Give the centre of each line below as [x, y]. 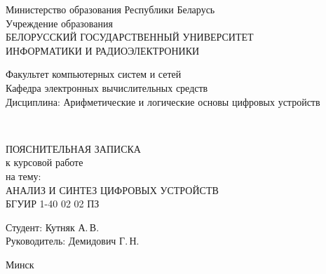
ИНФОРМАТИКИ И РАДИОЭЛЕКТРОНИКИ [103, 50]
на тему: [23, 176]
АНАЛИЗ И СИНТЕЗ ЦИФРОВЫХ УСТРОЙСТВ [112, 190]
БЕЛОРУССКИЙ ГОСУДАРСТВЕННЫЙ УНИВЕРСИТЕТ [130, 37]
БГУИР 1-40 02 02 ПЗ [53, 204]
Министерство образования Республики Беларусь [110, 9]
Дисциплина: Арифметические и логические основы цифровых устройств [163, 101]
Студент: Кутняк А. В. [53, 227]
